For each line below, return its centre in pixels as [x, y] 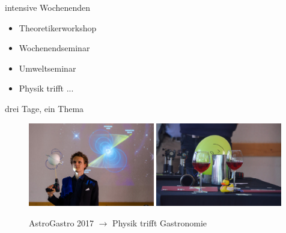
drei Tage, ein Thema [44, 108]
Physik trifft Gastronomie [160, 222]
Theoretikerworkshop [58, 27]
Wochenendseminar [54, 48]
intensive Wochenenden [48, 7]
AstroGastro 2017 [62, 222]
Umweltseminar [47, 68]
